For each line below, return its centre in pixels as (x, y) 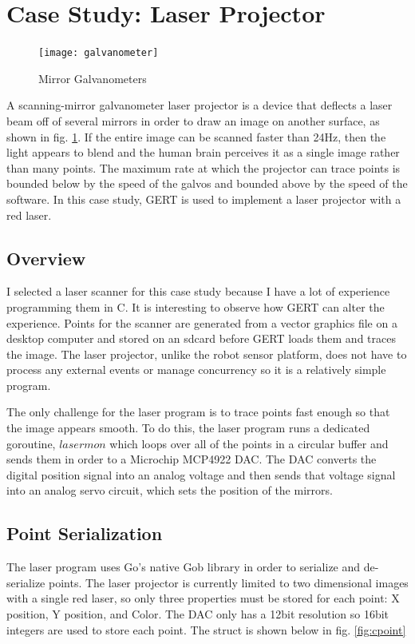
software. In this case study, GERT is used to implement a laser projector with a (204, 199)
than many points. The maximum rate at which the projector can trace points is (204, 167)
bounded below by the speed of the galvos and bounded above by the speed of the (207, 183)
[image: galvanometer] (99, 53)
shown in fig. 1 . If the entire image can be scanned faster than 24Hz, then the (196, 136)
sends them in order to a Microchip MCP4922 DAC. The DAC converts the (192, 459)
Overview (46, 258)
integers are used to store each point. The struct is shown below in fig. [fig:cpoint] (206, 629)
